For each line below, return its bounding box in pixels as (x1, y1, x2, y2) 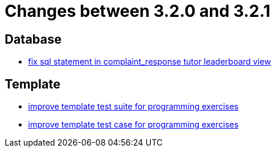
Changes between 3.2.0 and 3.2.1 (5, 1, 271, 21)
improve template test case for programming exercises (28, 119, 239, 130)
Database (5, 31, 62, 47)
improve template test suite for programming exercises (28, 101, 239, 112)
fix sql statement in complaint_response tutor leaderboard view (28, 56, 271, 67)
